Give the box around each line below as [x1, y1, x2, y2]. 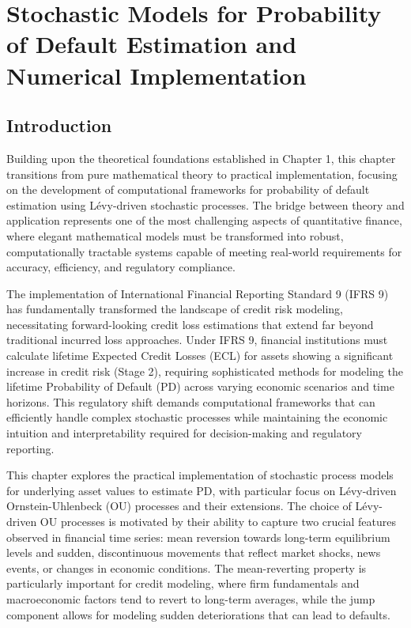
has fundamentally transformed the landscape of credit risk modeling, [6, 301, 343, 317]
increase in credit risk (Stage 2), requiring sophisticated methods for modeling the [6, 362, 403, 379]
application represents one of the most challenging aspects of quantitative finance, [6, 212, 402, 229]
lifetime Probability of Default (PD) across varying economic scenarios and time [6, 378, 394, 395]
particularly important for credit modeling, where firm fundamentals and [6, 575, 360, 592]
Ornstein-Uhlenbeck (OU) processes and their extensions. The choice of [6, 497, 352, 514]
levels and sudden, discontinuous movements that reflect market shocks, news [6, 544, 381, 561]
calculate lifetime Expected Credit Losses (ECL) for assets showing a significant [6, 347, 394, 364]
